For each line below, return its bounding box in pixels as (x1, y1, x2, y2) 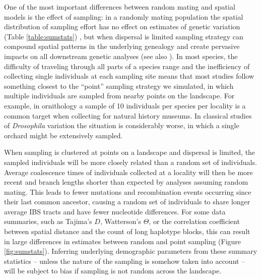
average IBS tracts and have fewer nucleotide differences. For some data (4, 206, 226, 216)
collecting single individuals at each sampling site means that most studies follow (4, 71, 254, 81)
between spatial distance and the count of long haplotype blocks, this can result (4, 226, 250, 237)
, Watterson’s (100, 216, 141, 227)
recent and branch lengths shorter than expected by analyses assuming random (4, 177, 248, 187)
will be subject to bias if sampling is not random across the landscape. (4, 265, 222, 276)
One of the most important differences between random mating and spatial (4, 2, 235, 12)
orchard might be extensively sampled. (4, 130, 123, 140)
